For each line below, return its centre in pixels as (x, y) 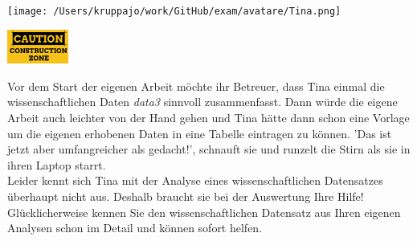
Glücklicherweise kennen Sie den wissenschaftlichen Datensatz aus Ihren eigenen (204, 212)
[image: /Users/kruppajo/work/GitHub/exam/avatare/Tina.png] (174, 11)
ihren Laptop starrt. (57, 164)
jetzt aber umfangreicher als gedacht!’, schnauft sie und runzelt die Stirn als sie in (209, 149)
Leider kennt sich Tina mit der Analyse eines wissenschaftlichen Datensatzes (195, 180)
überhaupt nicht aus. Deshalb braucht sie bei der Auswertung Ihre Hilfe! (186, 196)
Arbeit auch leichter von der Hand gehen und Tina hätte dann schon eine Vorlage (208, 117)
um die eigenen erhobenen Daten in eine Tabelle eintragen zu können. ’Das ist (200, 133)
